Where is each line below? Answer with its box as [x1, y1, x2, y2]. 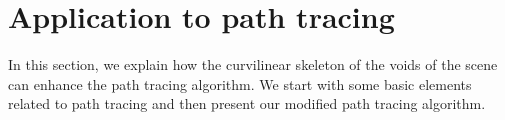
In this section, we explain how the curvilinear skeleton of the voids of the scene [8, 54, 498, 75]
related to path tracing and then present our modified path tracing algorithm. [8, 93, 486, 114]
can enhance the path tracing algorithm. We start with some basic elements [8, 73, 472, 94]
